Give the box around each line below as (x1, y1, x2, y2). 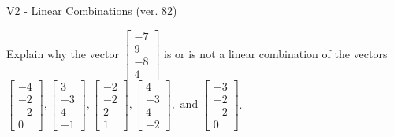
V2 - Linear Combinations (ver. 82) (6, 2, 177, 18)
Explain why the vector (6, 45, 119, 61)
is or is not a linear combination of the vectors (164, 45, 388, 61)
